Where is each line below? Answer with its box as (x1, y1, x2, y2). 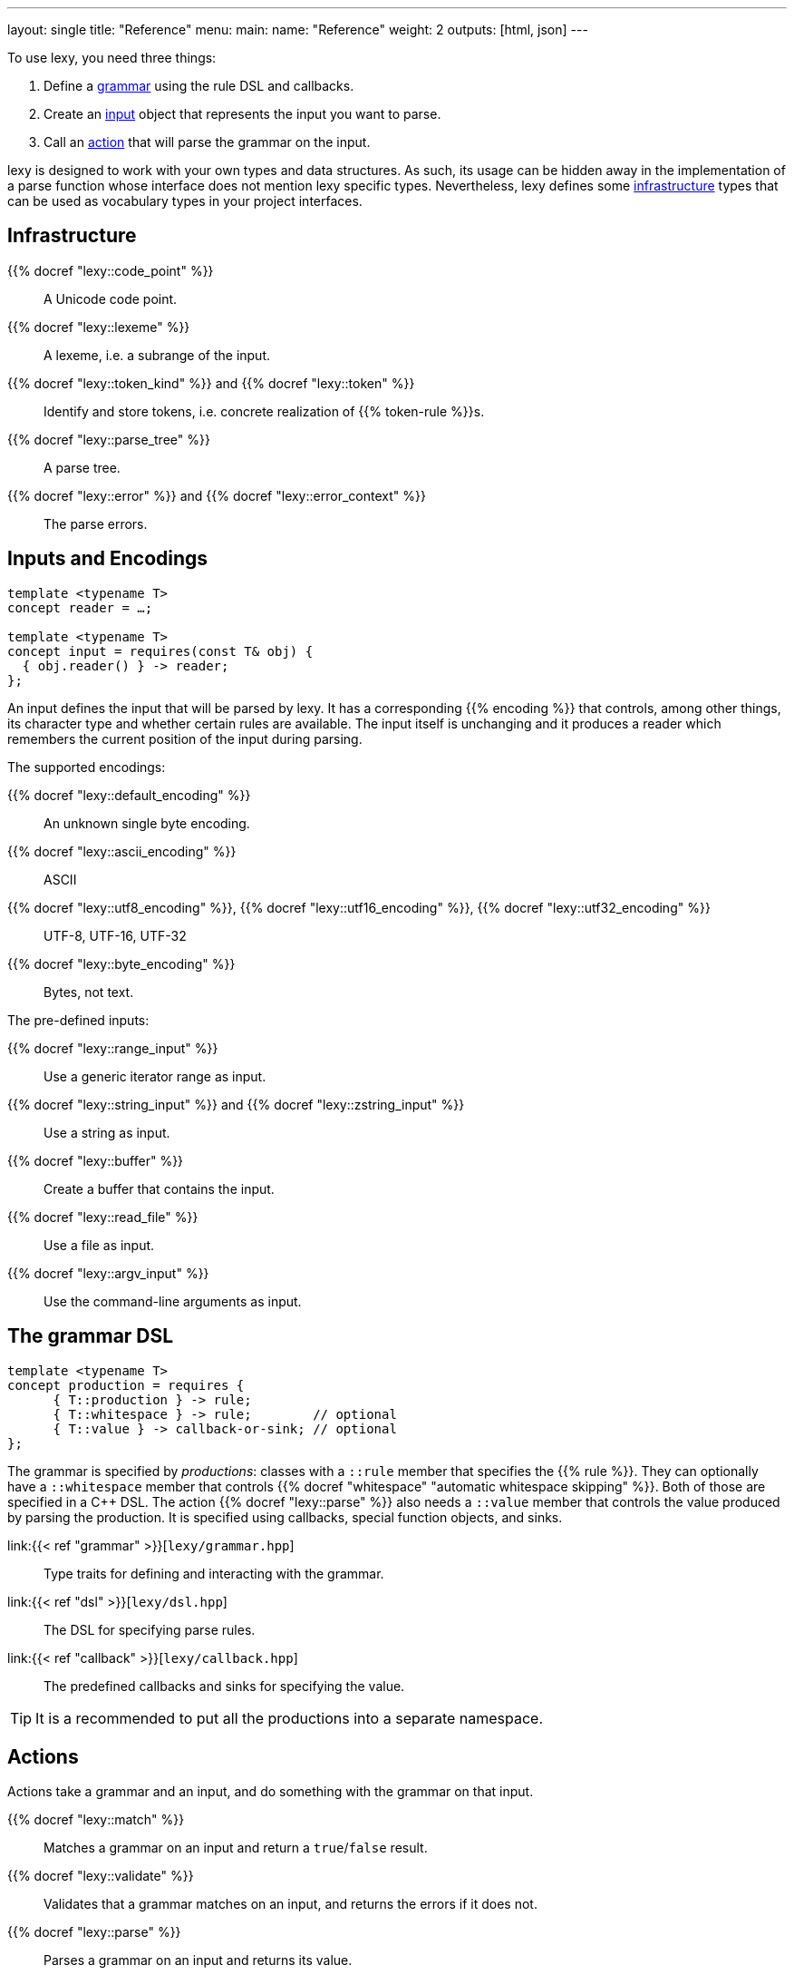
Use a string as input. (44, 1124, 170, 1140)
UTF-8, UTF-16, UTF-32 (44, 927, 187, 944)
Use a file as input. (44, 1237, 155, 1253)
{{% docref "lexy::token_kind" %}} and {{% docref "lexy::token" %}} (7, 375, 415, 391)
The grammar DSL (7, 1325, 174, 1348)
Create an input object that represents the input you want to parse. (44, 106, 441, 122)
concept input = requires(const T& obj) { (7, 643, 314, 659)
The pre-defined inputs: (7, 1012, 150, 1028)
